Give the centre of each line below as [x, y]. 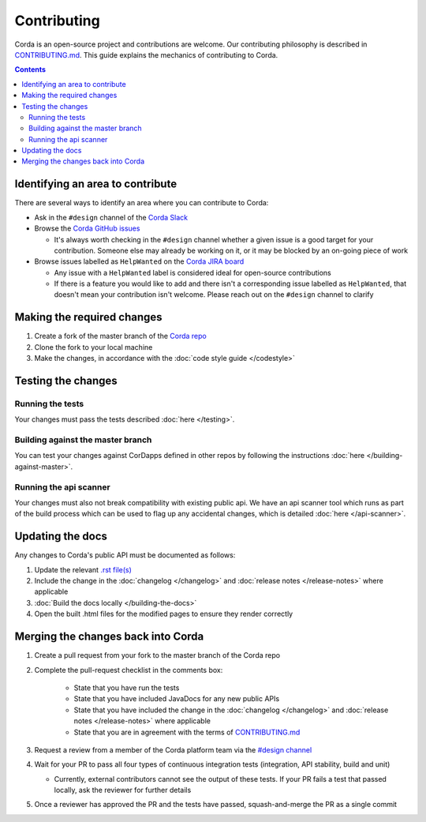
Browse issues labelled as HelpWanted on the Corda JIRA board [139, 261]
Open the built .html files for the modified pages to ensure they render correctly [164, 614]
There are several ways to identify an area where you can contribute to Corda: [142, 203]
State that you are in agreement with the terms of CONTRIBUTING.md [187, 732]
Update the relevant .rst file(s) [83, 569]
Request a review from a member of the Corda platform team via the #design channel [173, 749]
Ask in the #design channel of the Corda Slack [111, 217]
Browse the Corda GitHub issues [87, 228]
